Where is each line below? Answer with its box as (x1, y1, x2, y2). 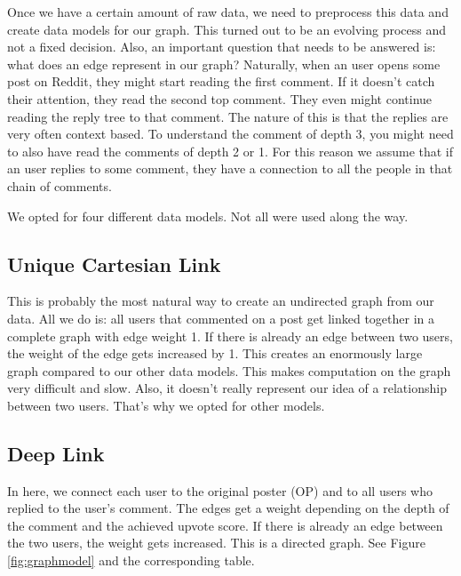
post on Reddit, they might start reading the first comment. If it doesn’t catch (7, 72, 435, 91)
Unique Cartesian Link (7, 250, 221, 277)
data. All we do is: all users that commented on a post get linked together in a (7, 308, 435, 327)
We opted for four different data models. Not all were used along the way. (7, 206, 409, 225)
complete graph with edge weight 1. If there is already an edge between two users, (7, 326, 453, 345)
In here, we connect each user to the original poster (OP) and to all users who (7, 481, 433, 500)
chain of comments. (7, 176, 112, 195)
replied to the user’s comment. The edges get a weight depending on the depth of (7, 499, 449, 517)
